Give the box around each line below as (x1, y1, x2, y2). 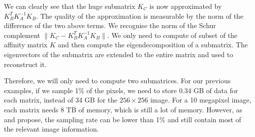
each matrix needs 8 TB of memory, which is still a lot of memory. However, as (4, 104, 242, 114)
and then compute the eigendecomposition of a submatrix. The (58, 39, 248, 50)
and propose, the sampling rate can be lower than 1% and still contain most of (4, 114, 241, 124)
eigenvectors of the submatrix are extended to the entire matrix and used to (4, 49, 233, 59)
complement (4, 30, 40, 40)
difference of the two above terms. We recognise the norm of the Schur (4, 20, 216, 31)
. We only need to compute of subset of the (107, 30, 238, 40)
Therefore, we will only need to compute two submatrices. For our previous (4, 75, 231, 86)
